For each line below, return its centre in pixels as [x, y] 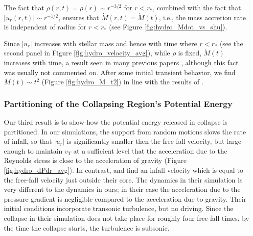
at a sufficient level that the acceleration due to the [150, 150]
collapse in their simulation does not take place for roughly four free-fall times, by [127, 218]
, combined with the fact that [197, 7]
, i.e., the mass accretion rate [202, 17]
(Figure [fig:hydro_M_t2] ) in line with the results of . [123, 82]
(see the [231, 43]
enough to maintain [33, 150]
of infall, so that [28, 141]
